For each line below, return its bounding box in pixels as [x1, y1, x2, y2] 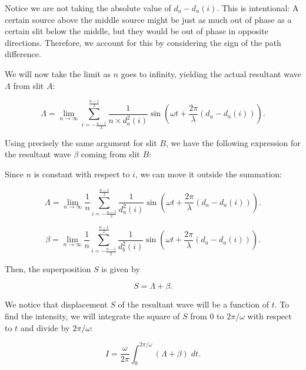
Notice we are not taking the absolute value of [5, 2, 171, 14]
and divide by [20, 321, 70, 333]
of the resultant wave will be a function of [118, 298, 269, 310]
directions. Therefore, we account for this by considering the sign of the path [5, 36, 281, 48]
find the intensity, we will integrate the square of [5, 309, 180, 322]
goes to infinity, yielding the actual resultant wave [121, 67, 301, 80]
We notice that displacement [5, 298, 108, 310]
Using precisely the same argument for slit [5, 136, 157, 148]
